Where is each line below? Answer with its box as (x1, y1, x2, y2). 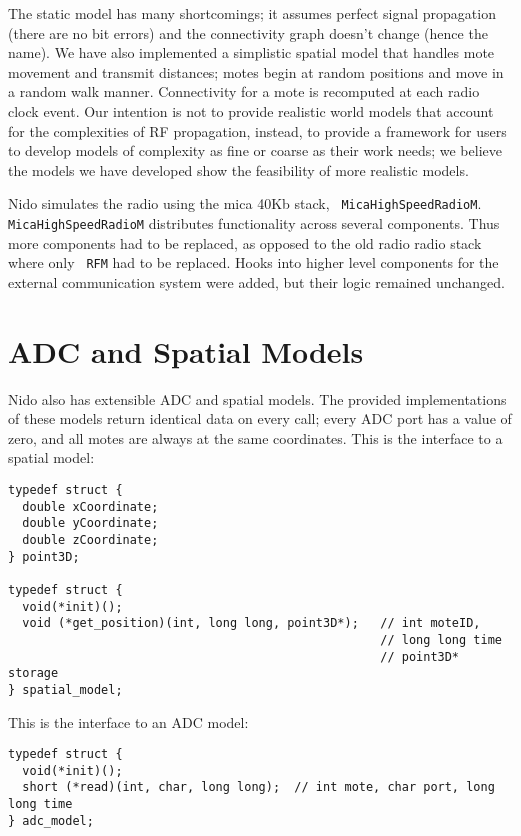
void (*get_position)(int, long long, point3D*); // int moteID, (22, 616, 481, 631)
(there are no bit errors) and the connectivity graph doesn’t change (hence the (8, 22, 488, 43)
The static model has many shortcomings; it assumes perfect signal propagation (8, 3, 496, 23)
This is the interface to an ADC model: (8, 711, 249, 732)
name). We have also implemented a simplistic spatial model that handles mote (8, 42, 495, 63)
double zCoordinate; (22, 532, 159, 547)
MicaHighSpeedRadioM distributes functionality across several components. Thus (8, 213, 500, 233)
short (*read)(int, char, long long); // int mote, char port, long (22, 780, 495, 795)
